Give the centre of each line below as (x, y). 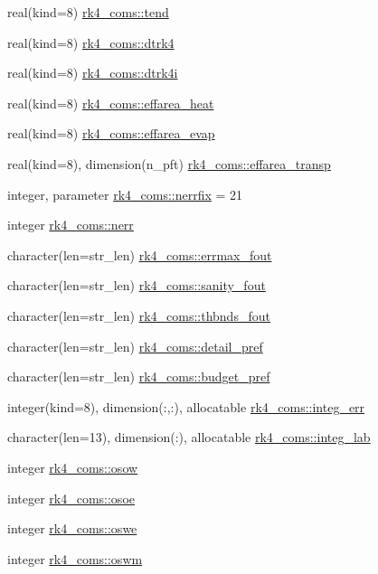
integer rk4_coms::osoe (71, 498)
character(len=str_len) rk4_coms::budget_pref (139, 376)
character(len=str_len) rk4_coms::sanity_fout (137, 285)
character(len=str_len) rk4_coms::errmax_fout (140, 254)
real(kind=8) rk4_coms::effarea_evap (111, 133)
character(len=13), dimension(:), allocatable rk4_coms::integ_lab (189, 437)
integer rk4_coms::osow (73, 467)
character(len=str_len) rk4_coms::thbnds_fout (139, 315)
